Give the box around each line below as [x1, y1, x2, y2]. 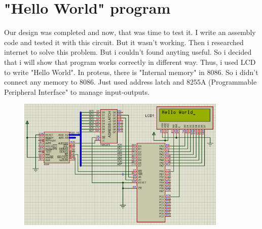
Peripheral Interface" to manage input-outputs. [4, 86, 150, 97]
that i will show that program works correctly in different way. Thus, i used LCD [4, 56, 256, 67]
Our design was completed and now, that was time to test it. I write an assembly [4, 27, 256, 37]
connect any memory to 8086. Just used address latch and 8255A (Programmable [4, 77, 257, 87]
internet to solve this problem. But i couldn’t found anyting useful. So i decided [4, 47, 252, 57]
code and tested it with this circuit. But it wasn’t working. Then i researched [4, 36, 244, 47]
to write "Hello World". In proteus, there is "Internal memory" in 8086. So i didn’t [4, 66, 258, 77]
